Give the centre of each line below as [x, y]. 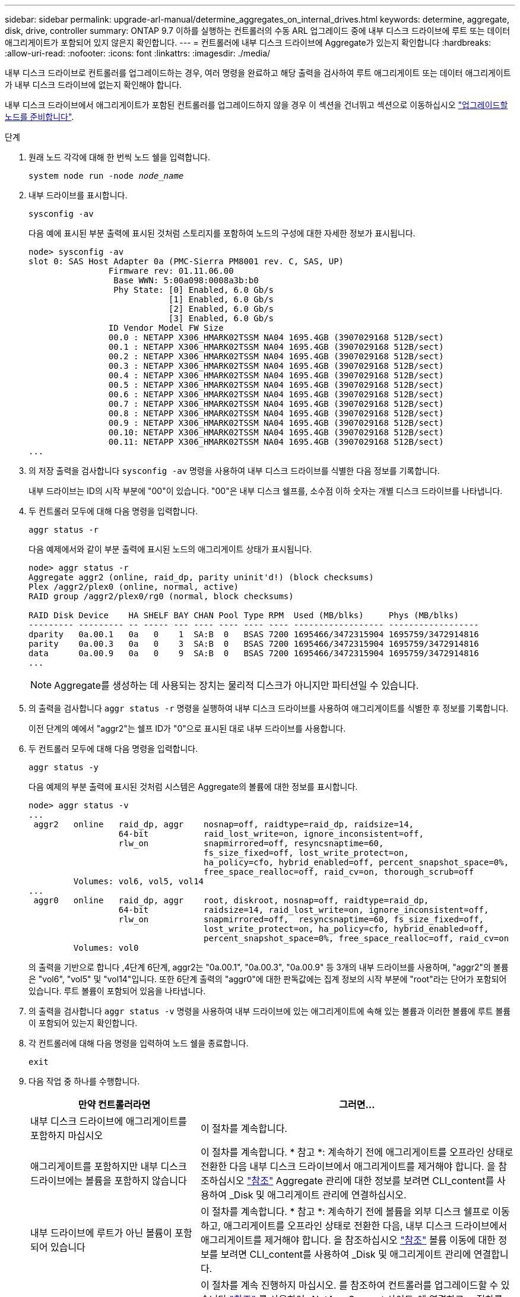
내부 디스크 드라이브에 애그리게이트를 [109, 1121]
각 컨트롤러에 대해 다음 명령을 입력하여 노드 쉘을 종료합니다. [139, 1043]
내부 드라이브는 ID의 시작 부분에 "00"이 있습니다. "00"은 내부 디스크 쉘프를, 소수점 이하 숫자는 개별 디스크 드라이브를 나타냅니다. [266, 491]
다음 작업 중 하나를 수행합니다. [84, 1081]
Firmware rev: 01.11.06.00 [171, 271]
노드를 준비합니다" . [39, 117]
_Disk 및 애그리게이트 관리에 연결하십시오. [318, 1195]
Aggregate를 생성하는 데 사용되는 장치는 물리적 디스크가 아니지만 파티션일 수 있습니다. [237, 685]
